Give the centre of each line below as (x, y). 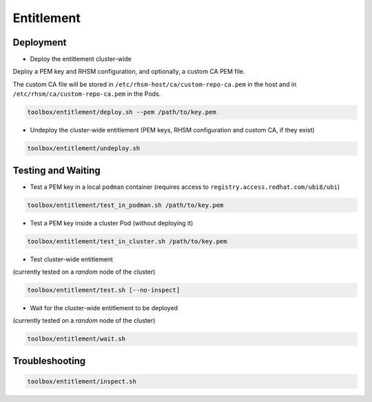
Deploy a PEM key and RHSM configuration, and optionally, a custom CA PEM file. (129, 72)
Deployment (40, 42)
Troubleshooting (49, 361)
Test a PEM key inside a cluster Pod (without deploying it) (112, 223)
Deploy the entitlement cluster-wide (81, 59)
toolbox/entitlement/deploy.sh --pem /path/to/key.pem (122, 112)
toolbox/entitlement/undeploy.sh (84, 149)
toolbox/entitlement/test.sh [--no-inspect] (104, 290)
